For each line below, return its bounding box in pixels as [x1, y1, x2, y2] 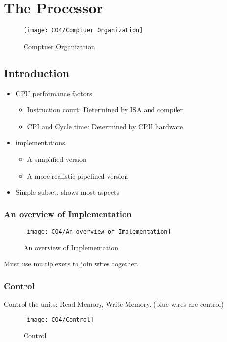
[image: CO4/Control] [24, 316, 94, 323]
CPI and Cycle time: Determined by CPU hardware [27, 121, 183, 131]
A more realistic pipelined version [27, 170, 128, 181]
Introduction [4, 65, 70, 80]
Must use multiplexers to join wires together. [4, 259, 139, 269]
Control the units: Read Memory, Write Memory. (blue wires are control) [4, 299, 224, 309]
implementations [15, 137, 65, 148]
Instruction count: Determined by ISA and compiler [27, 105, 183, 115]
